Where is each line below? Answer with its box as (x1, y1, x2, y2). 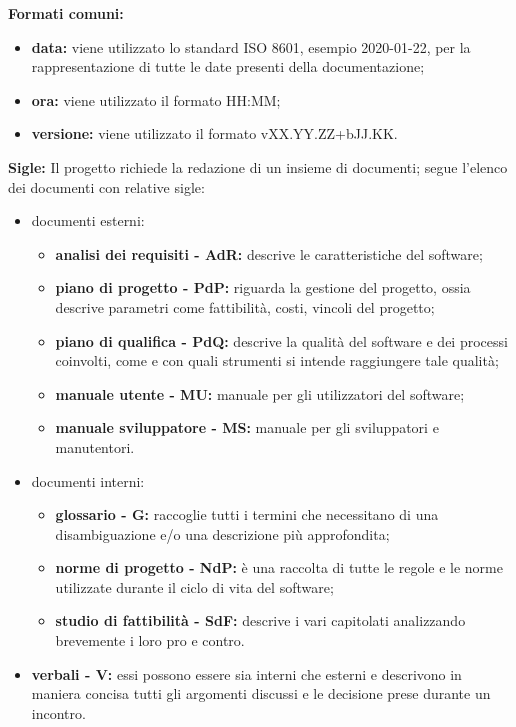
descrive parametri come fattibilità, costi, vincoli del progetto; (55, 296, 435, 317)
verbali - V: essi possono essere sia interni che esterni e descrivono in (31, 663, 462, 684)
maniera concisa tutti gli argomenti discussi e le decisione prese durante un (31, 683, 491, 704)
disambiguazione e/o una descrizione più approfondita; (55, 523, 390, 544)
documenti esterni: (31, 210, 145, 231)
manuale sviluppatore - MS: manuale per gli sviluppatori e (55, 417, 439, 438)
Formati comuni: (8, 3, 124, 23)
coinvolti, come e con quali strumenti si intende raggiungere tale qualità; (55, 350, 499, 371)
